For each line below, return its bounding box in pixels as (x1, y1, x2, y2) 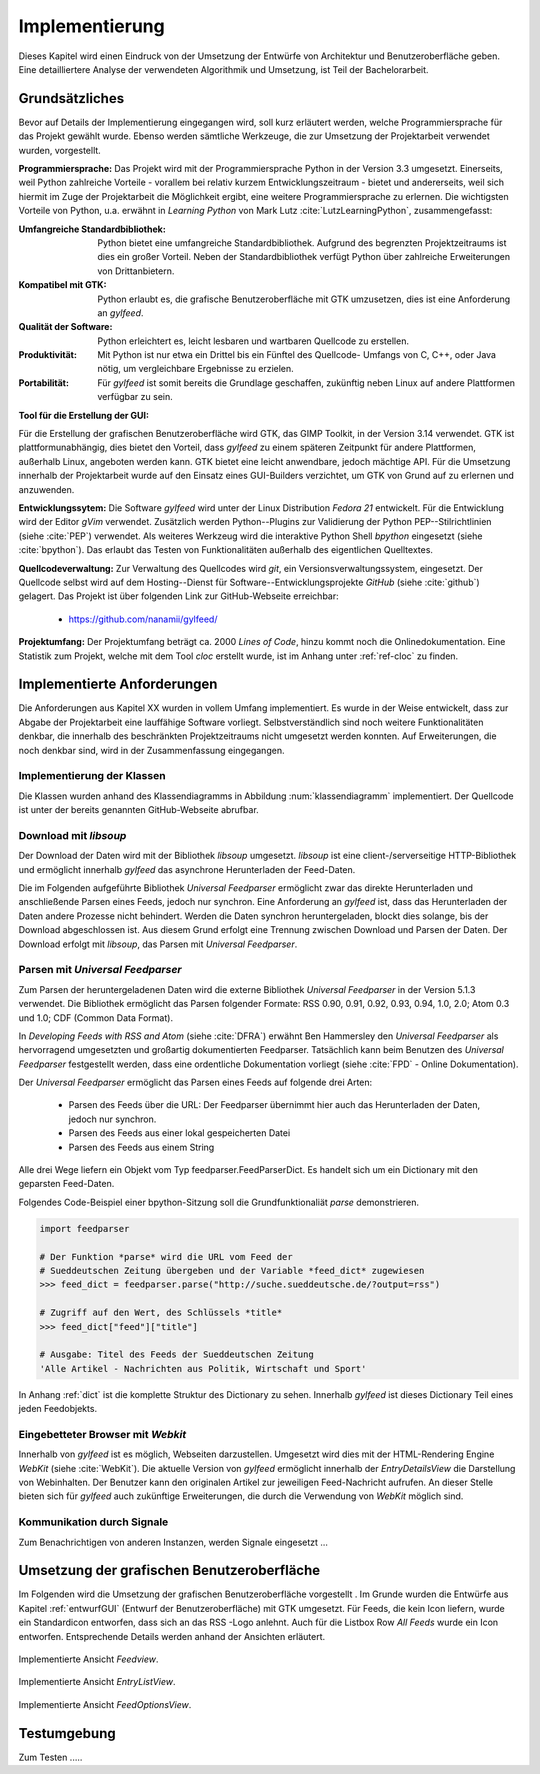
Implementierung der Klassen (18, 769, 166, 783)
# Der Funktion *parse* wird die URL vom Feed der (39, 1251, 294, 1262)
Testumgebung (18, 1725, 117, 1742)
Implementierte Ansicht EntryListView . (18, 1676, 176, 1688)
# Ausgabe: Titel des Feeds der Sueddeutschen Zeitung (39, 1349, 314, 1360)
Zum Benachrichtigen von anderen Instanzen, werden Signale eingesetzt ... (18, 1536, 329, 1548)
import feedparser (39, 1223, 130, 1234)
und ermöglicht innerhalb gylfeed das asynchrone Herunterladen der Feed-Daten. (18, 863, 356, 875)
